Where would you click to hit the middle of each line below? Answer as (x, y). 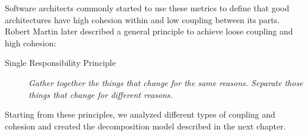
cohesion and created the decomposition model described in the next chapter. (145, 126)
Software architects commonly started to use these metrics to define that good (147, 8)
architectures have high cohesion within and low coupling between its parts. (142, 19)
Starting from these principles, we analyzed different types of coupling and (140, 114)
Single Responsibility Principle (60, 63)
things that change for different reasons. (101, 94)
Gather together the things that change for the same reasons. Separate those (166, 82)
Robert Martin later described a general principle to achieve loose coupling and (149, 31)
